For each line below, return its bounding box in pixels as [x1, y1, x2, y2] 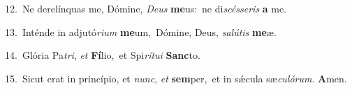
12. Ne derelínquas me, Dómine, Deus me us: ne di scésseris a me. [5, 1, 287, 15]
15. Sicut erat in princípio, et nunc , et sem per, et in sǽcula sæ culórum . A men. [5, 71, 347, 85]
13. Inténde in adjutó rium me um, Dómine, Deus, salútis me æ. [5, 24, 277, 39]
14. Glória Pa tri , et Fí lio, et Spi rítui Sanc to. [5, 48, 200, 62]
